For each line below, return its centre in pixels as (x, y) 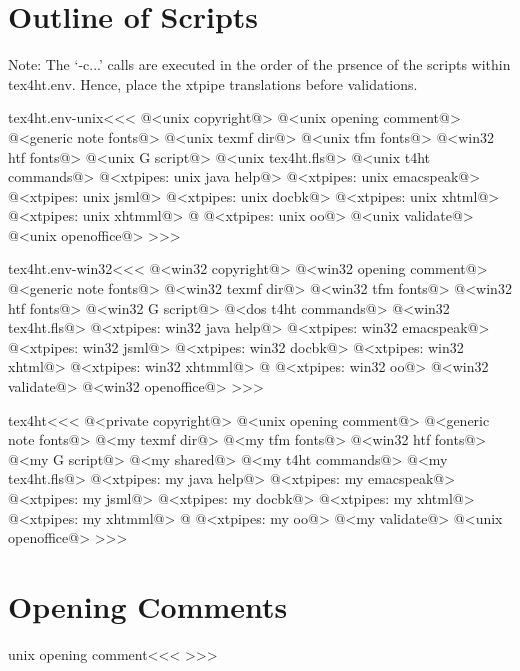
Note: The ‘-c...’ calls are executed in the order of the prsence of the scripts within (259, 64)
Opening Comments (148, 605)
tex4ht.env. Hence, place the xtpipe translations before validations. (213, 83)
